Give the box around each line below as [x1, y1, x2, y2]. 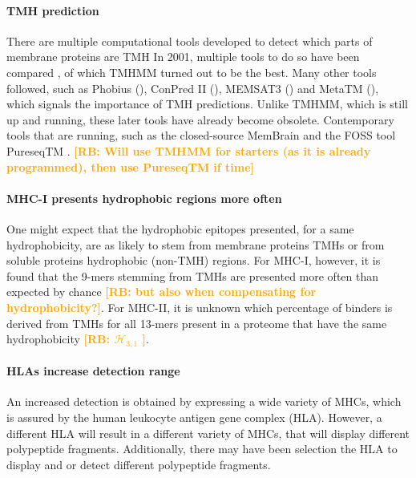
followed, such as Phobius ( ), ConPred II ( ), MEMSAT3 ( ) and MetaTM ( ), [6, 79, 379, 96]
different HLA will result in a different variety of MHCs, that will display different [6, 424, 410, 441]
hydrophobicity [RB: [6, 330, 110, 347]
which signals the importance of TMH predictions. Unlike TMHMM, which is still [6, 95, 408, 112]
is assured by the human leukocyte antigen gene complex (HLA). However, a [6, 408, 382, 425]
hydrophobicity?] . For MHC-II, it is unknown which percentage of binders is [6, 298, 393, 315]
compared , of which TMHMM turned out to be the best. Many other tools [6, 63, 377, 80]
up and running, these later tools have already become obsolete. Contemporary [6, 111, 394, 128]
